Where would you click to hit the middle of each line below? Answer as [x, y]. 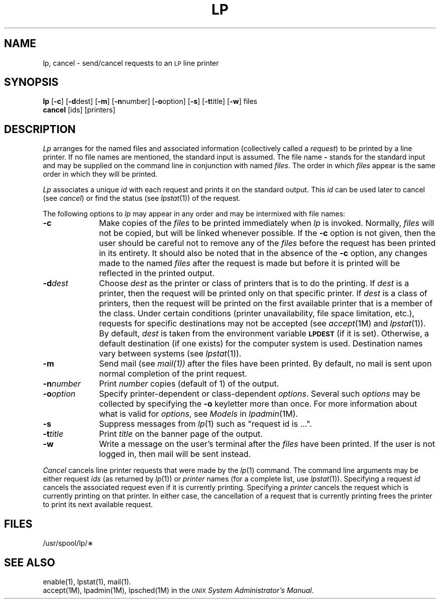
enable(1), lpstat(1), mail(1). [87, 581]
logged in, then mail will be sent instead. [175, 454]
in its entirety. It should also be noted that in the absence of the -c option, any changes [263, 253]
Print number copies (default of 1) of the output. [189, 384]
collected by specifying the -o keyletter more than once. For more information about [258, 404]
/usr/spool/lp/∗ [68, 543]
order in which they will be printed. [100, 174]
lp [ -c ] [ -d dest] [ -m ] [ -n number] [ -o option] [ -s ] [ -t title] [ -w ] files [150, 101]
